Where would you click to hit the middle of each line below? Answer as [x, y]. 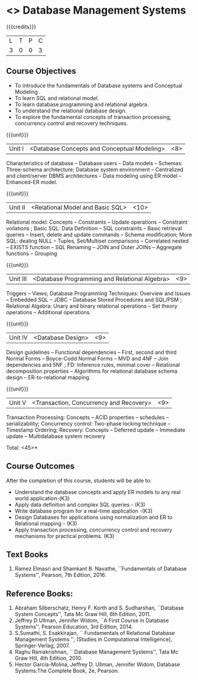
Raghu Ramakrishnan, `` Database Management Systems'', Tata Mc [96, 652]
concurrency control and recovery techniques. [71, 123]
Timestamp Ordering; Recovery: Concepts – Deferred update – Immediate [96, 430]
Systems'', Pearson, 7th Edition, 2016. [60, 575]
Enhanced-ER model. [32, 182]
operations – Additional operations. [49, 312]
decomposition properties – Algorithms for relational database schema [92, 371]
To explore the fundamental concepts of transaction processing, [93, 117]
